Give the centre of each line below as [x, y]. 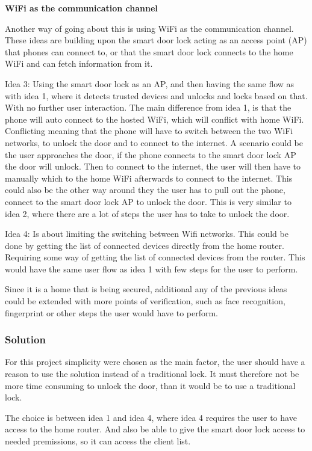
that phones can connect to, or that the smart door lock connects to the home [149, 51]
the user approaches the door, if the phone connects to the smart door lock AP [151, 154]
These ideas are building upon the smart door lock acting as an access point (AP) [156, 40]
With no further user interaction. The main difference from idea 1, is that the [148, 107]
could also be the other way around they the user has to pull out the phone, [145, 190]
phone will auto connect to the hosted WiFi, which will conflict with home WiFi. [154, 119]
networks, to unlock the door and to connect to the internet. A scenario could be [154, 142]
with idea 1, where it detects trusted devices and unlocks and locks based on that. [156, 95]
